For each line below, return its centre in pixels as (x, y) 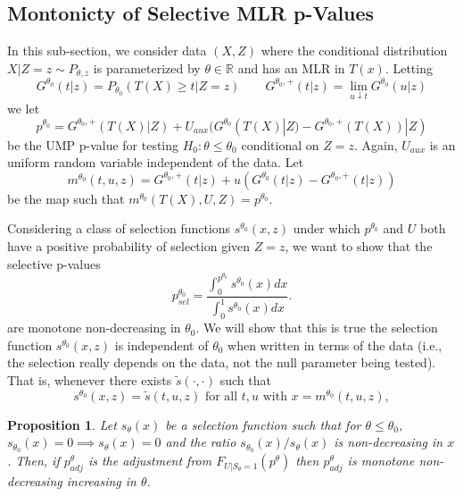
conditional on (280, 144)
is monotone (381, 461)
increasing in (101, 480)
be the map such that (66, 198)
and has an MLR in (291, 67)
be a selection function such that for (263, 424)
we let (24, 108)
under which (327, 228)
